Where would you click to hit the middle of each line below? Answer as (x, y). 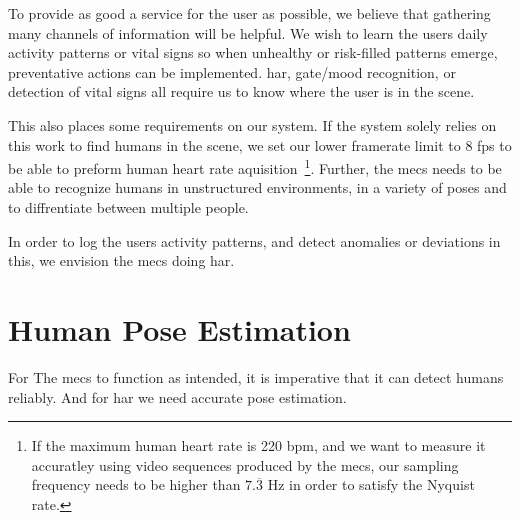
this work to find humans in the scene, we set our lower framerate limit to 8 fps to (260, 144)
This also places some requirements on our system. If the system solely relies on (252, 124)
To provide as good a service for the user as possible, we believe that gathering (249, 13)
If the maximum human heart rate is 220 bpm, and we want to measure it (258, 445)
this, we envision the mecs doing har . (121, 260)
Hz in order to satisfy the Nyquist (371, 484)
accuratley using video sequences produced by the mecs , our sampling (245, 464)
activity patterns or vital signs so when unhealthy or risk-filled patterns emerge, (253, 52)
